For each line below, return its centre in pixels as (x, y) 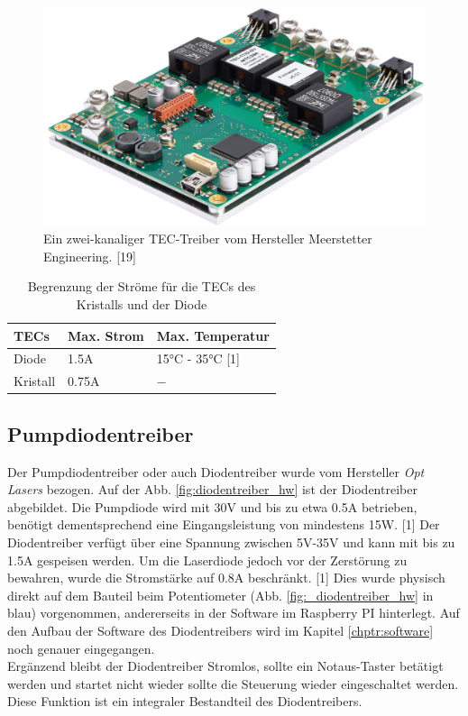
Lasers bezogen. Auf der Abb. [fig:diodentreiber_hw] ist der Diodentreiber (212, 489)
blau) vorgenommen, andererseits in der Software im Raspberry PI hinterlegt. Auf (234, 613)
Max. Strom (106, 335)
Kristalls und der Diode (142, 304)
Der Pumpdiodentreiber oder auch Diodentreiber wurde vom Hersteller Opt (216, 471)
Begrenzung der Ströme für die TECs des (142, 286)
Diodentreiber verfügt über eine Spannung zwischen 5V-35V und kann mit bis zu (231, 542)
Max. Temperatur (213, 335)
